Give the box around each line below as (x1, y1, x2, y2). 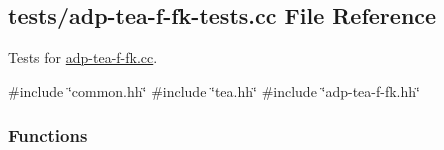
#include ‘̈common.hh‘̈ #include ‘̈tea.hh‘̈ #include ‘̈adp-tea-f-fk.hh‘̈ (8, 80, 420, 101)
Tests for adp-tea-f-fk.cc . (8, 47, 158, 68)
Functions (8, 123, 88, 148)
